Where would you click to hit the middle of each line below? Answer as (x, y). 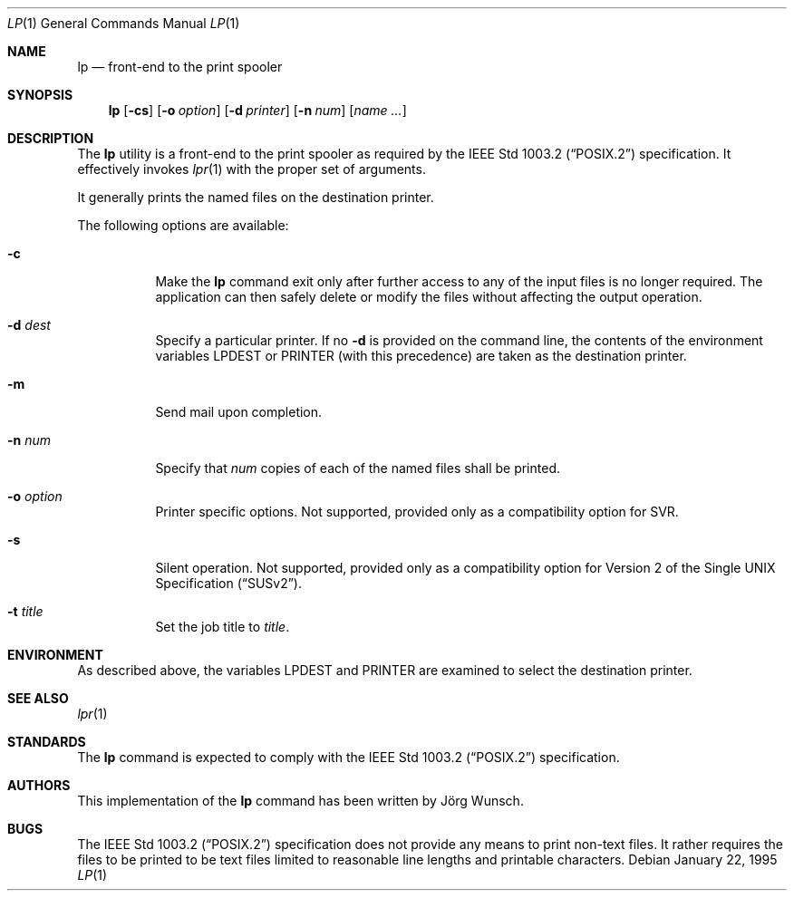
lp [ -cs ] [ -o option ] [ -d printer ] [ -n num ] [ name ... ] (257, 110)
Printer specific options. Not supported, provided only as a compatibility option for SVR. (417, 512)
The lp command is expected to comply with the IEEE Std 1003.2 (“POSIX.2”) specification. (349, 757)
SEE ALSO (38, 698)
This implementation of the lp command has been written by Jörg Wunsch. (300, 801)
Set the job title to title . (223, 627)
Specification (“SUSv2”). (229, 583)
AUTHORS (39, 785)
